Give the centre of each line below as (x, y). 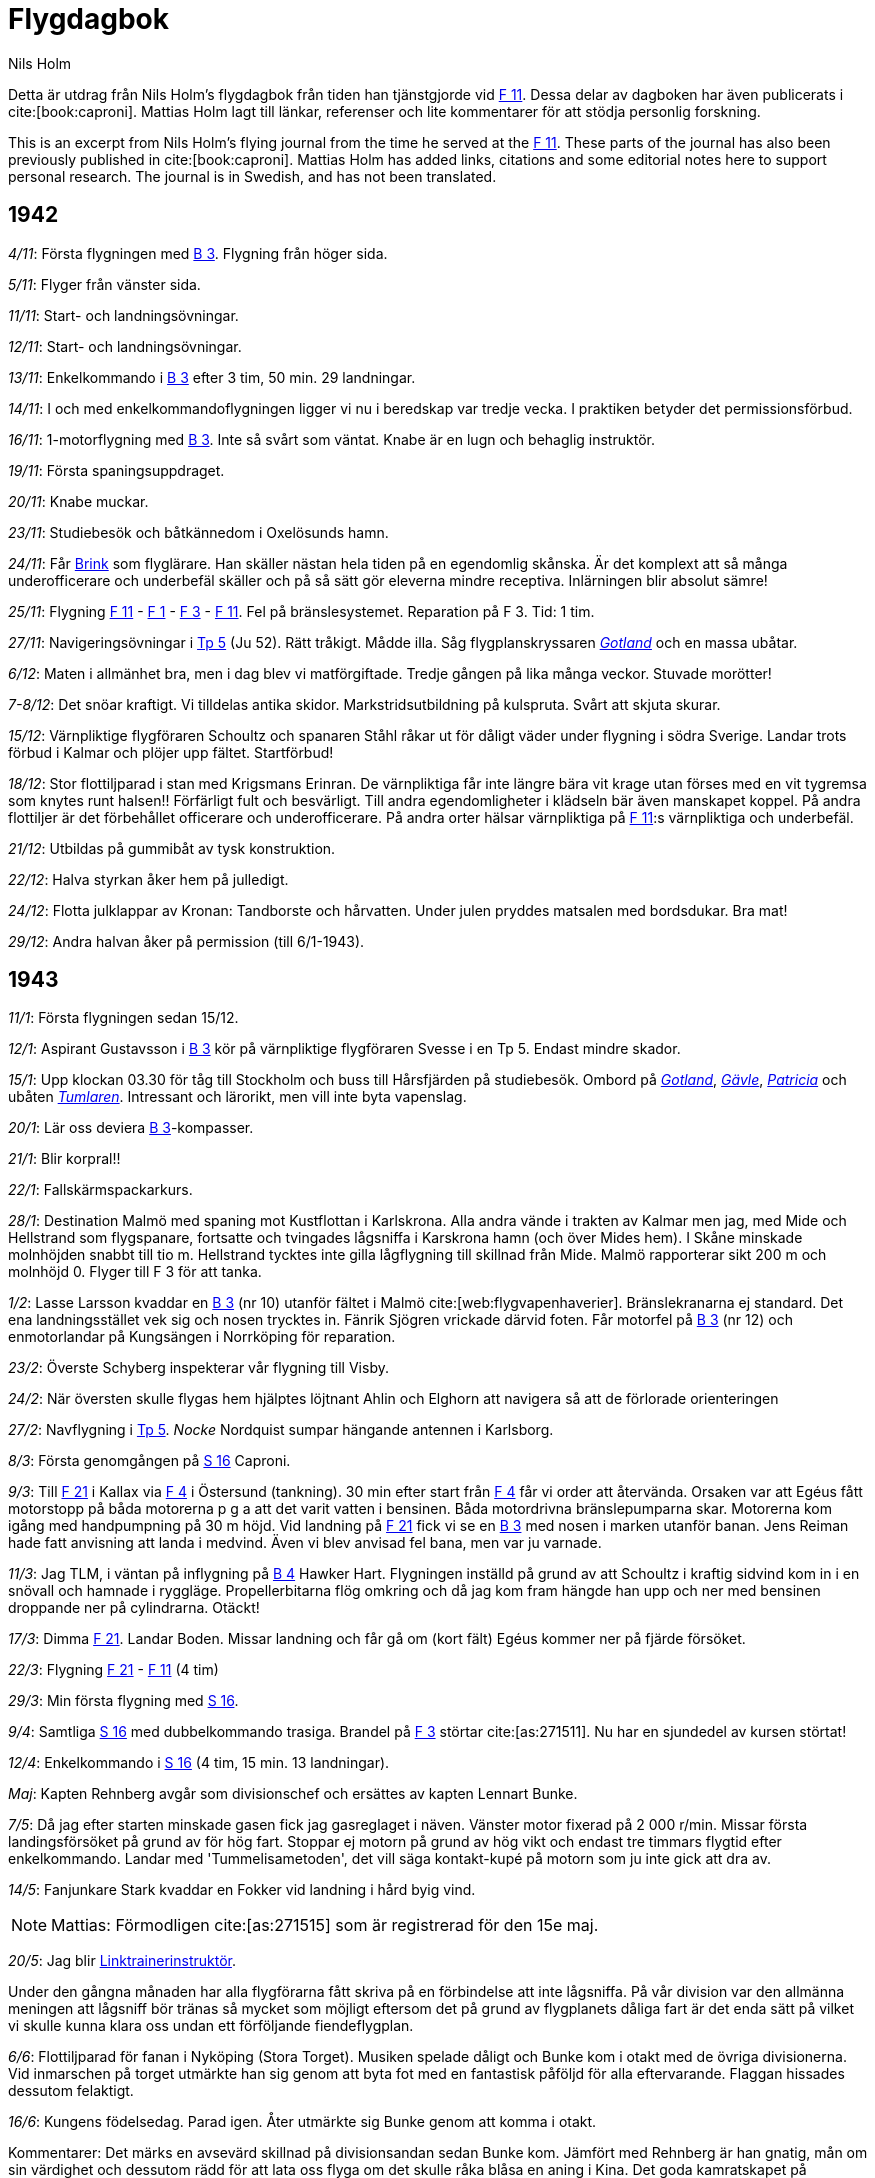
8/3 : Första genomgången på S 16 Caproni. (149, 1461)
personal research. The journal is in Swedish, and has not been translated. (252, 176)
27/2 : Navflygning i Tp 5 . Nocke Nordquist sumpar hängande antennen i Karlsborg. (281, 1430)
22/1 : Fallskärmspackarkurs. (100, 1190)
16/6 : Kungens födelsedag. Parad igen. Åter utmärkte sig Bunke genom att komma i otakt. (302, 2122)
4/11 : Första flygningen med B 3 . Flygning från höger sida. (198, 253)
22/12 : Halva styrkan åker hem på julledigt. (148, 879)
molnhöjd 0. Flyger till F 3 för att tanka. (135, 1272)
